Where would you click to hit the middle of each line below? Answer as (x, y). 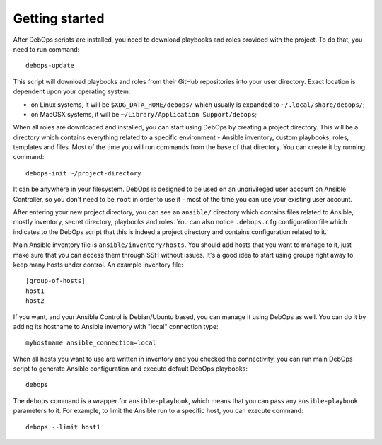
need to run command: (46, 49)
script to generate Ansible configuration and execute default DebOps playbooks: (130, 369)
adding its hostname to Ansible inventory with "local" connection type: (116, 326)
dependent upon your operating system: (72, 91)
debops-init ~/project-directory (83, 173)
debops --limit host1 (63, 427)
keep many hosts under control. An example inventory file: (98, 265)
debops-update (50, 66)
